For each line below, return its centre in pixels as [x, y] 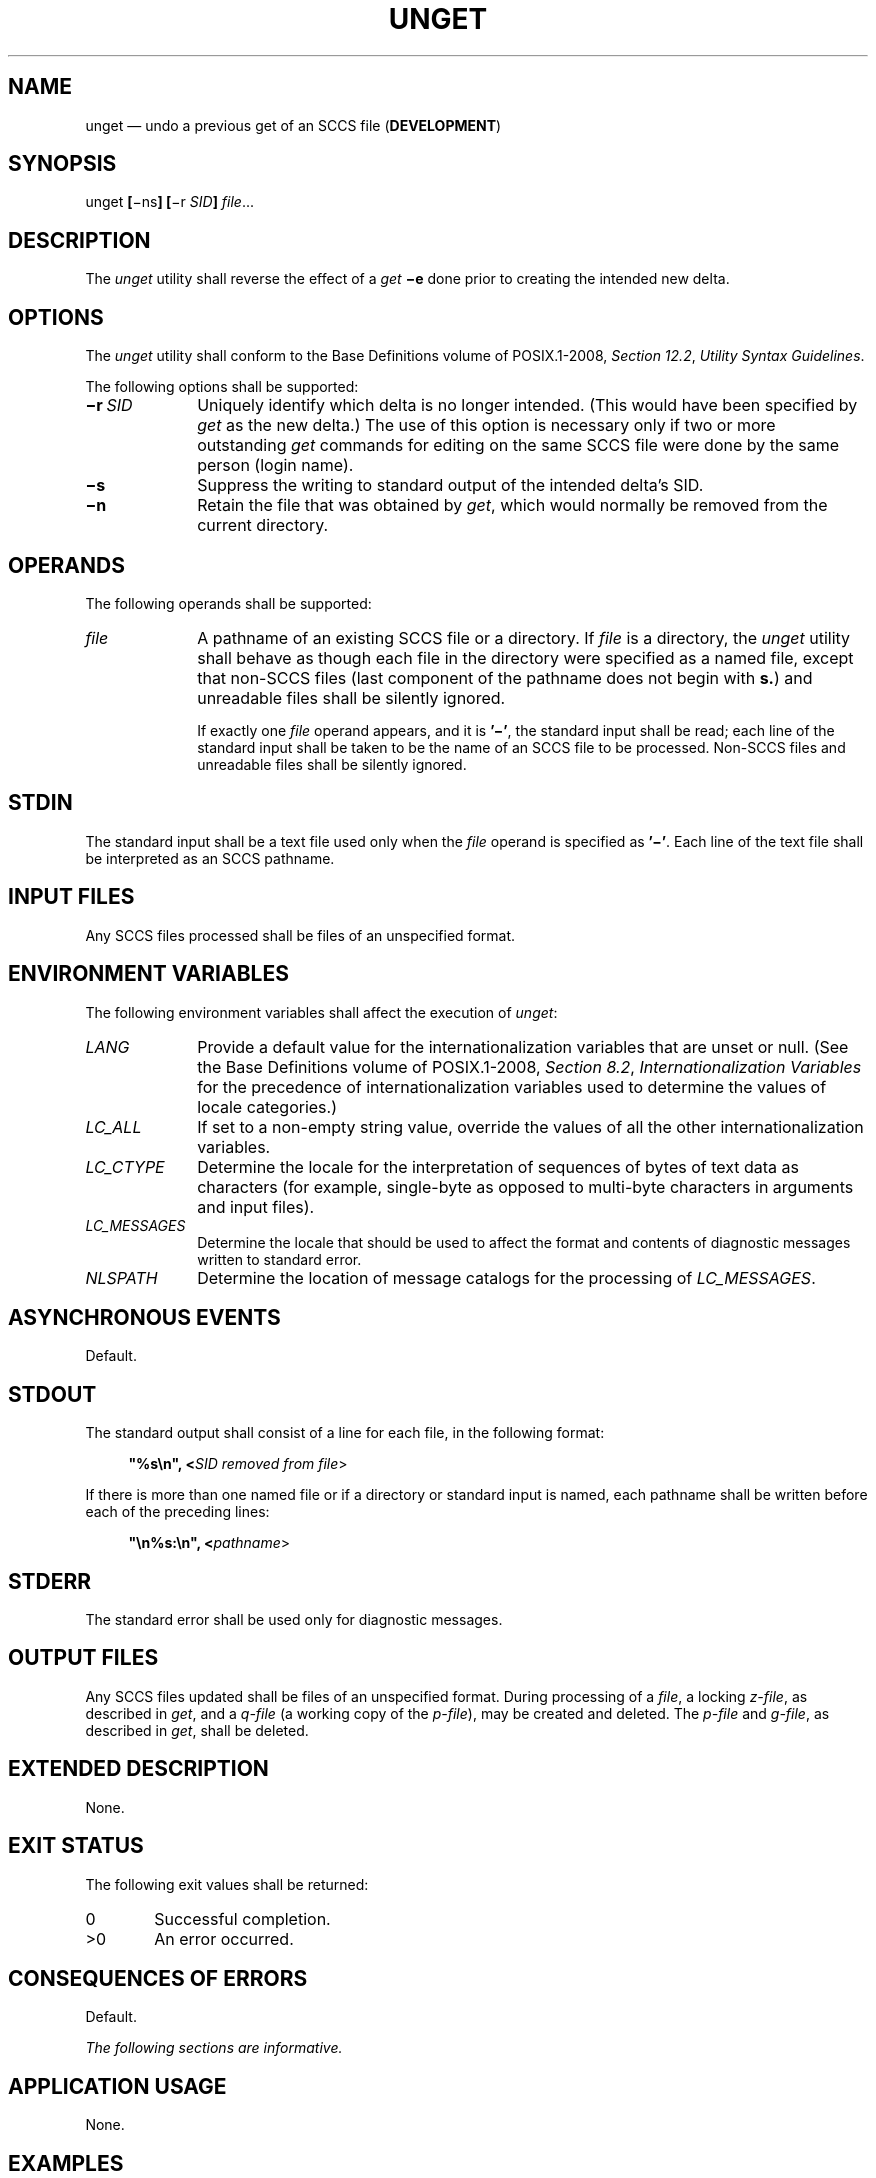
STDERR [50, 1581]
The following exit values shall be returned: [227, 1884]
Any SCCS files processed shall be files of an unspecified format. [300, 935]
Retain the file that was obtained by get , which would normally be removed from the [512, 505]
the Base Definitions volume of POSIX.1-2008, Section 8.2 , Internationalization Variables [529, 1066]
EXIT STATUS [76, 1846]
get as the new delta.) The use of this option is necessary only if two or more [486, 425]
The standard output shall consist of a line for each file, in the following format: [345, 1433]
